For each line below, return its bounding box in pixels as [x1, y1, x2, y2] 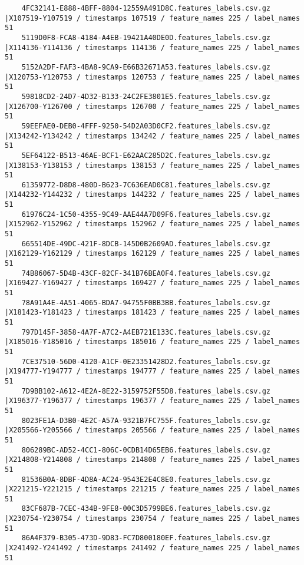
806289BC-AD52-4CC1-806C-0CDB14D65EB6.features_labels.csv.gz [21, 445, 271, 454]
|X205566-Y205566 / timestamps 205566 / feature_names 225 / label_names [5, 426, 300, 435]
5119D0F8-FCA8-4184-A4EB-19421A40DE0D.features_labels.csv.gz [21, 33, 271, 42]
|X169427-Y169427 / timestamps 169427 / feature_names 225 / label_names [5, 279, 300, 288]
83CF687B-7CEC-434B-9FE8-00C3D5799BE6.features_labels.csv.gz [21, 504, 271, 513]
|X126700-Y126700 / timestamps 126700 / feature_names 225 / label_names [5, 102, 300, 111]
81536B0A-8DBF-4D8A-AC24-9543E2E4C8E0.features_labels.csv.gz [21, 475, 271, 484]
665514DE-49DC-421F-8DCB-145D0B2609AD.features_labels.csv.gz [21, 239, 271, 248]
